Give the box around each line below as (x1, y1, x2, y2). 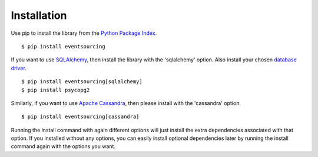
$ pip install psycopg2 (21, 86, 90, 93)
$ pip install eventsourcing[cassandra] (21, 113, 140, 120)
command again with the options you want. (11, 143, 116, 150)
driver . (11, 64, 26, 71)
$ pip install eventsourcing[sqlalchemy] (21, 78, 143, 85)
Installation (11, 9, 67, 22)
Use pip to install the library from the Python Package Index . (11, 30, 157, 37)
